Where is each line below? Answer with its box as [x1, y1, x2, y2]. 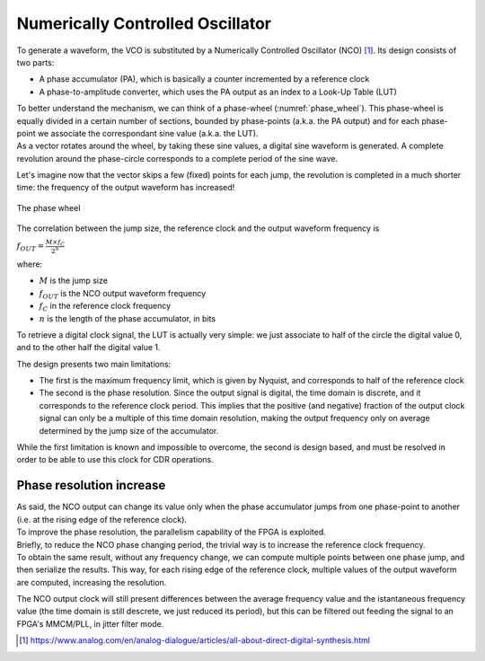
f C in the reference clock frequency [39, 301, 172, 313]
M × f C [45, 238, 65, 247]
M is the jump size [39, 275, 108, 286]
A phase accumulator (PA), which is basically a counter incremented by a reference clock [39, 74, 370, 84]
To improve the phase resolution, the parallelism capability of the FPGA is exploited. [16, 526, 327, 538]
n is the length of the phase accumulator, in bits [39, 313, 216, 323]
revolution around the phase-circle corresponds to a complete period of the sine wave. [16, 153, 339, 163]
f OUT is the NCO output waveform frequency [39, 287, 207, 301]
